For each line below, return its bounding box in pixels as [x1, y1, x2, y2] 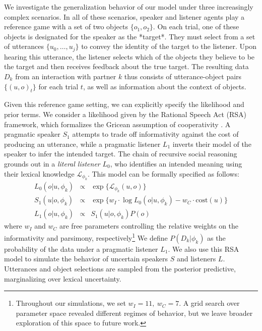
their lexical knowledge [4, 168, 75, 179]
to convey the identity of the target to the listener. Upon [81, 41, 256, 51]
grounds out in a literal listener [4, 158, 100, 169]
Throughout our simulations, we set [16, 298, 126, 308]
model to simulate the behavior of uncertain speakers [4, 253, 168, 264]
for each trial [38, 81, 79, 91]
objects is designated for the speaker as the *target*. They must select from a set [4, 31, 255, 41]
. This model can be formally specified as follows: [87, 168, 239, 179]
